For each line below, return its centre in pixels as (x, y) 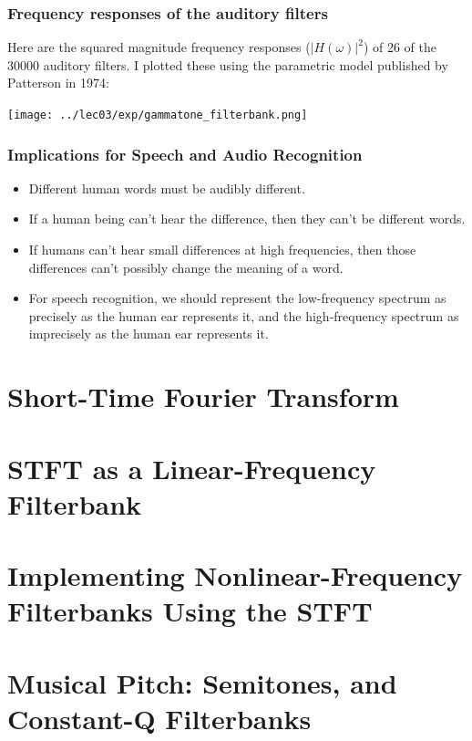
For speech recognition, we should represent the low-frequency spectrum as (237, 298)
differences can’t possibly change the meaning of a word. (186, 267)
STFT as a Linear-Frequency (192, 468)
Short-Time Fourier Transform (203, 397)
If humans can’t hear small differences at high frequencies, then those (222, 250)
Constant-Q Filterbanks (159, 718)
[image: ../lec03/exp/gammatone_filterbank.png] (158, 115)
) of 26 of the (400, 47)
